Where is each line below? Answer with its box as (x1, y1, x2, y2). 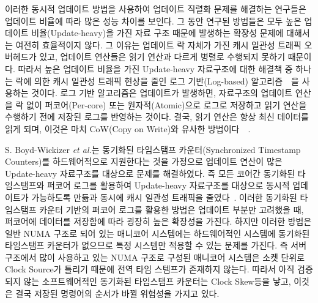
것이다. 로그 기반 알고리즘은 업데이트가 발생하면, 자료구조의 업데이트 (31, 86, 293, 99)
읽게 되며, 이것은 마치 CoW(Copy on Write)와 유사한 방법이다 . (5, 122, 251, 135)
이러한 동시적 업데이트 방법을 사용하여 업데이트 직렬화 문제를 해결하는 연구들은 (5, 2, 306, 15)
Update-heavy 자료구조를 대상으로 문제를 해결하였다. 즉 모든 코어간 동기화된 (5, 166, 295, 179)
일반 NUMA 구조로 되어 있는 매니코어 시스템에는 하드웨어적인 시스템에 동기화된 (5, 226, 310, 239)
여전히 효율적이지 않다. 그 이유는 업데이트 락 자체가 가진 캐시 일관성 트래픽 (15, 38, 301, 51)
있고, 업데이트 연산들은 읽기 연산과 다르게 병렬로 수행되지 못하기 (39, 50, 286, 63)
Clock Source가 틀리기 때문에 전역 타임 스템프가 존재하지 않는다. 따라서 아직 (5, 263, 295, 275)
